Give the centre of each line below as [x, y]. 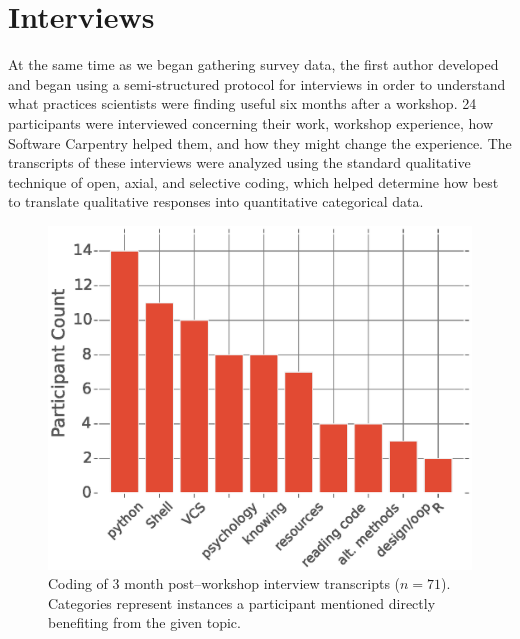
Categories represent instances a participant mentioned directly [242, 602]
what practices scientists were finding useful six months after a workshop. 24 [242, 103]
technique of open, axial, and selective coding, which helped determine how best [253, 181]
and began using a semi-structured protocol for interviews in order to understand [257, 83]
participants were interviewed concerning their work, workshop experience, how [251, 122]
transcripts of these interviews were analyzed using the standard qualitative [239, 162]
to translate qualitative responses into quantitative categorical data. [216, 201]
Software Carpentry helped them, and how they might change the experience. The [260, 142]
